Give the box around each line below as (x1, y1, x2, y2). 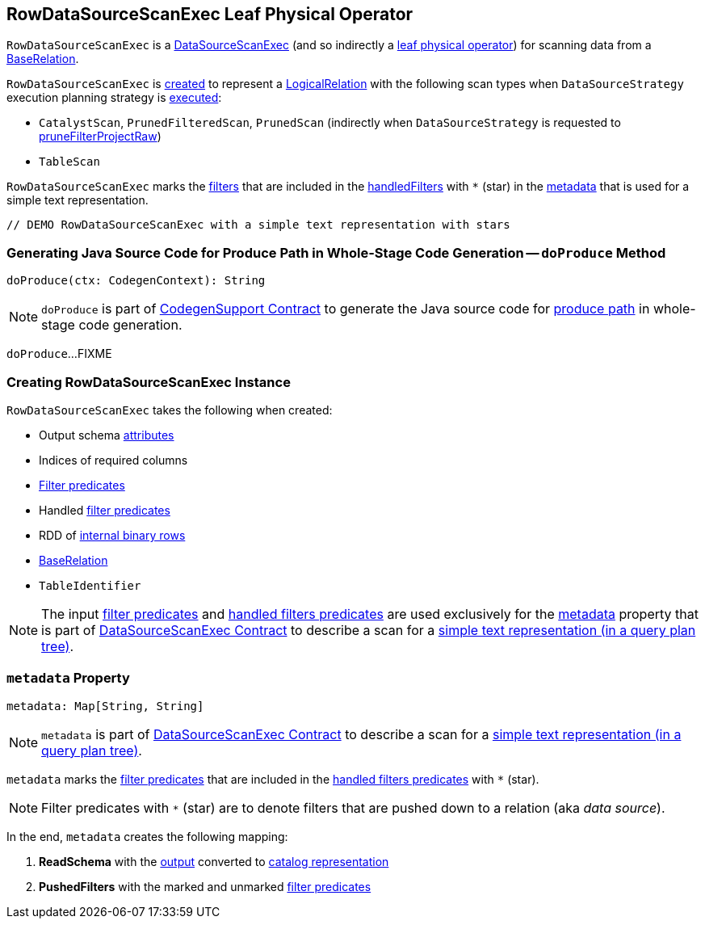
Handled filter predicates (39, 502, 170, 517)
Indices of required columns (39, 452, 188, 467)
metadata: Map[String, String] (6, 699, 204, 713)
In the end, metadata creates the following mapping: (6, 829, 288, 843)
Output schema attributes (39, 427, 174, 442)
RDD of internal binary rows (39, 528, 186, 542)
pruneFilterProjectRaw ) (39, 129, 162, 144)
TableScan (39, 155, 100, 169)
